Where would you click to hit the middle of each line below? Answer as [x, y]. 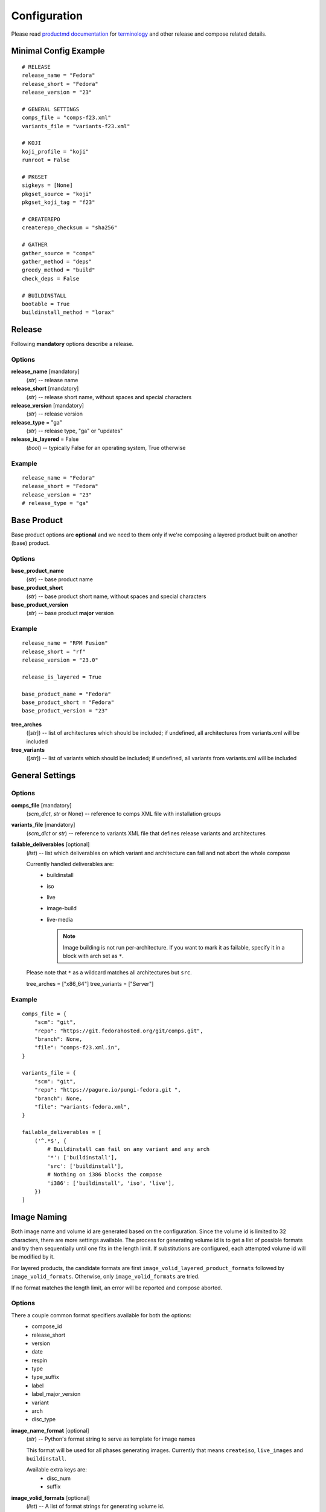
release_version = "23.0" [60, 660]
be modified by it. [33, 1257]
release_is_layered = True [62, 677]
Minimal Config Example [58, 51]
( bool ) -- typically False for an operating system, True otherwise [106, 448]
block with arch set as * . [93, 956]
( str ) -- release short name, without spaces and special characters [109, 397]
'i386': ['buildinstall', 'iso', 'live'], [111, 1183]
